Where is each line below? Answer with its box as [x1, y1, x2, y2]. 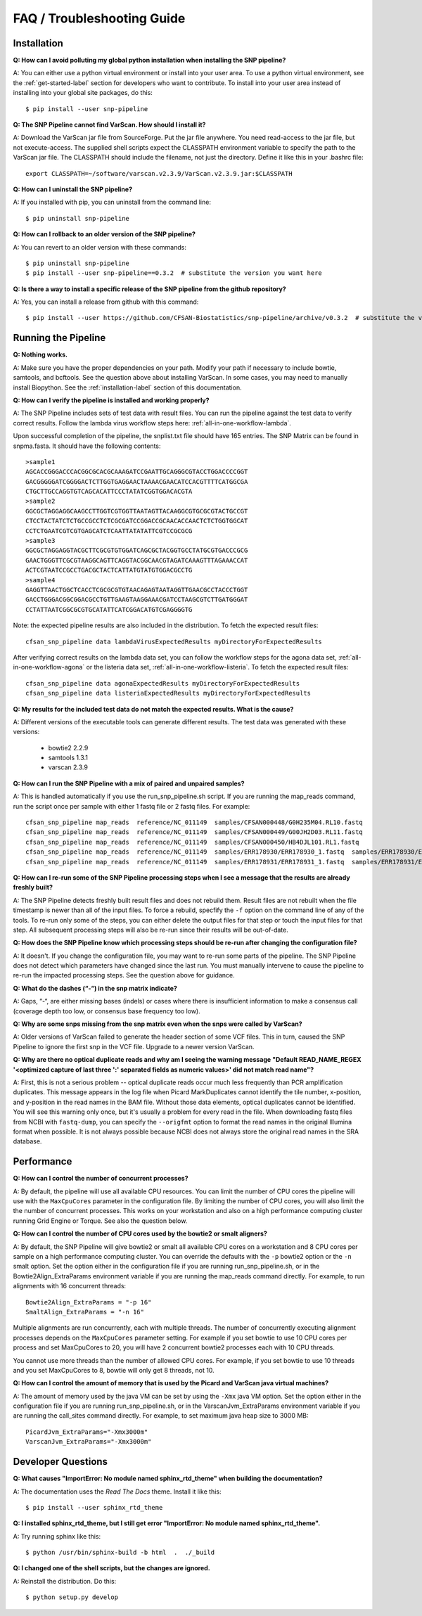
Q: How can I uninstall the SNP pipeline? [13, 185, 133, 193]
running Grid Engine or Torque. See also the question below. [13, 1217, 188, 1225]
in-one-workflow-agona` [13, 663, 85, 672]
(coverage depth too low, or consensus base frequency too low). [13, 1006, 200, 1015]
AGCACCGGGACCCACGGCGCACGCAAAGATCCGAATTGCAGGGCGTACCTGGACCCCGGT [25, 468, 248, 476]
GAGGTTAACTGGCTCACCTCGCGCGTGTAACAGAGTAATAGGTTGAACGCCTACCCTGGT [25, 586, 248, 594]
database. [13, 1137, 42, 1146]
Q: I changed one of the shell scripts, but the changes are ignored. [13, 1564, 210, 1572]
